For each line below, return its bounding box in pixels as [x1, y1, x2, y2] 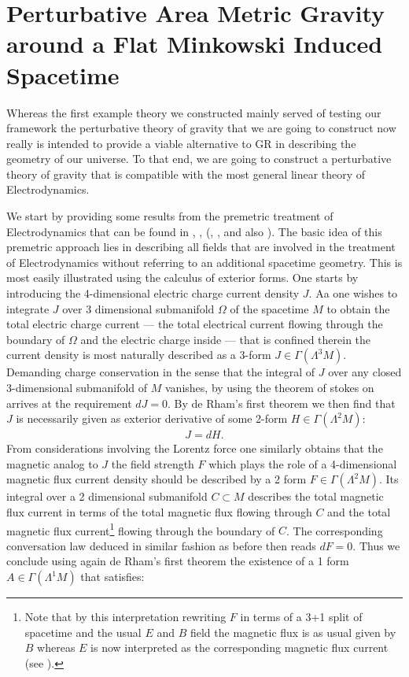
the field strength [111, 455, 194, 472]
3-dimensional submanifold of [6, 379, 148, 395]
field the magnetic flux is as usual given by [190, 623, 396, 640]
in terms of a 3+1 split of [240, 609, 363, 625]
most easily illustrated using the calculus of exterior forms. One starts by [6, 269, 359, 286]
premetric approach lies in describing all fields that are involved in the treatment [6, 239, 396, 255]
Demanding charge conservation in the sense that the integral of [6, 364, 315, 380]
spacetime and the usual [24, 623, 142, 640]
